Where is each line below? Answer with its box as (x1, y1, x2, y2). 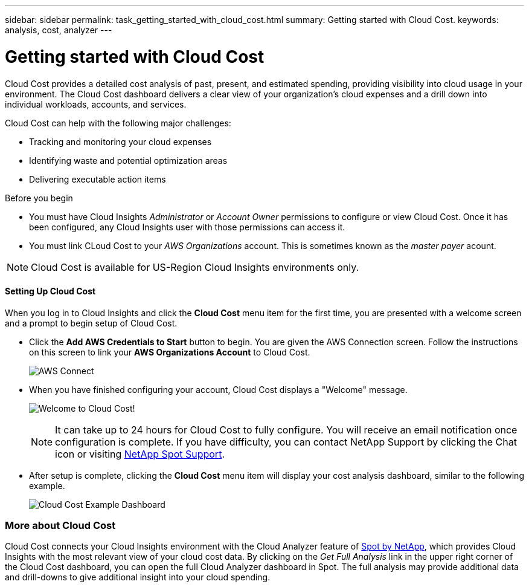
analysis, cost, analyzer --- (5, 25, 112, 35)
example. (29, 480, 65, 491)
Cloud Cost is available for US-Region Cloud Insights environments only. (31, 261, 359, 273)
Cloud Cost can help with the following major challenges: (5, 117, 231, 128)
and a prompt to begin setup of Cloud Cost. (5, 317, 178, 328)
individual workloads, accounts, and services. (5, 99, 187, 109)
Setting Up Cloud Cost (5, 286, 96, 297)
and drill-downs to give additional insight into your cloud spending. (5, 572, 271, 583)
